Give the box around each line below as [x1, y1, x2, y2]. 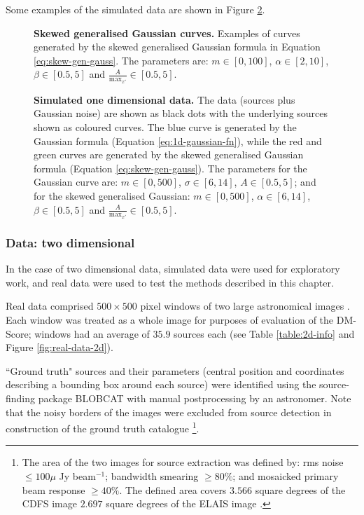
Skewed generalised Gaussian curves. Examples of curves [34, 25, 300, 40]
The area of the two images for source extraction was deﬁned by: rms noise [22, 455, 344, 469]
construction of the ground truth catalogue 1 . [6, 419, 199, 435]
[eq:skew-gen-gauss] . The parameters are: [34, 53, 209, 67]
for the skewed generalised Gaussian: [34, 188, 190, 202]
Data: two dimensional [6, 233, 135, 251]
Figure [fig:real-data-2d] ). [6, 340, 113, 355]
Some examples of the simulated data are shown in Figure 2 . [6, 2, 265, 16]
